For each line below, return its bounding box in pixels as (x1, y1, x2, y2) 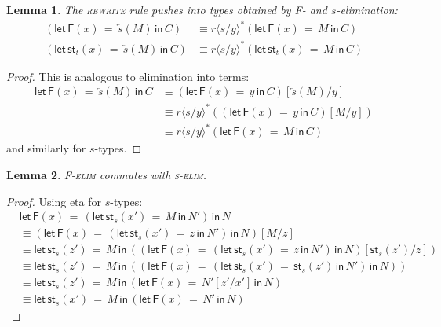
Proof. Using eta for (6, 193, 102, 209)
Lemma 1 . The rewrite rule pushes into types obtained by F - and (6, 2, 327, 17)
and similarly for (6, 140, 86, 156)
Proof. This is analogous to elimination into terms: (6, 68, 250, 84)
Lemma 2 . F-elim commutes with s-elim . (6, 166, 207, 182)
